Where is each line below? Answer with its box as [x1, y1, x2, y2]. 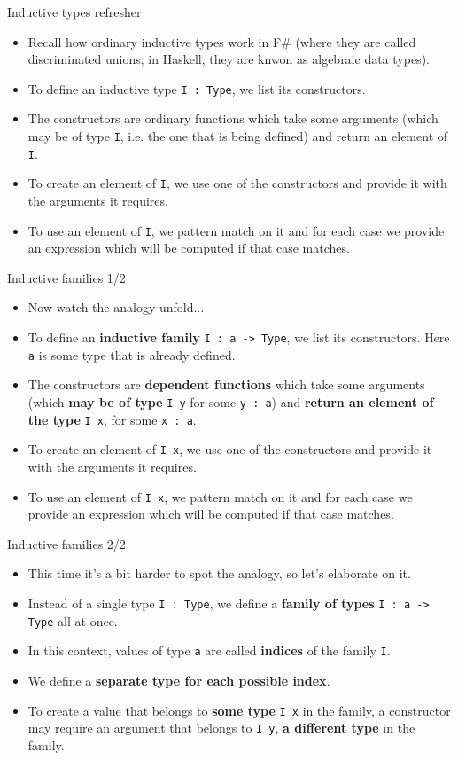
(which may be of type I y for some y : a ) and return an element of [27, 392, 434, 411]
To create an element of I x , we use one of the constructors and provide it [27, 440, 432, 458]
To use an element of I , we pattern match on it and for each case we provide [27, 221, 445, 239]
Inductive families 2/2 [7, 534, 126, 552]
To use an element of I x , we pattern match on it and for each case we [27, 487, 413, 505]
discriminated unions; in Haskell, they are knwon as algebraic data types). [27, 50, 430, 68]
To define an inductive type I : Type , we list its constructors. [27, 79, 366, 98]
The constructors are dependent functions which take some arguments [27, 375, 425, 394]
